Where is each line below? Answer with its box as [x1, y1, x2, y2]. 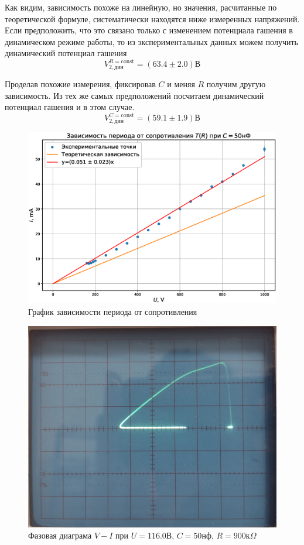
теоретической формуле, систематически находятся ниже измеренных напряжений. [5, 12, 300, 25]
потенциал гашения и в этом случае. [5, 101, 135, 113]
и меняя [167, 77, 195, 90]
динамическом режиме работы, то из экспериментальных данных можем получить [5, 35, 298, 47]
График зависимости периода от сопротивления [28, 305, 197, 317]
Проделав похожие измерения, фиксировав [5, 77, 156, 90]
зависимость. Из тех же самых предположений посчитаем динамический [5, 89, 264, 101]
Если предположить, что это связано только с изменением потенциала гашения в [5, 24, 293, 36]
